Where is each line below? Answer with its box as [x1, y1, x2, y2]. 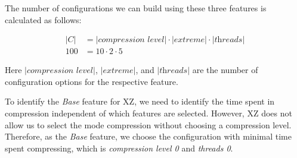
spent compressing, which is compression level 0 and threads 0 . [5, 141, 233, 154]
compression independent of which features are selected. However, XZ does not [5, 107, 292, 119]
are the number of [192, 64, 258, 76]
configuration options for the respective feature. [5, 75, 178, 87]
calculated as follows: [5, 13, 82, 26]
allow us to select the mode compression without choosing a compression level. [5, 118, 292, 131]
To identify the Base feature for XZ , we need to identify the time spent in [5, 95, 275, 108]
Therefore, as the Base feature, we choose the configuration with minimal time [5, 130, 292, 143]
